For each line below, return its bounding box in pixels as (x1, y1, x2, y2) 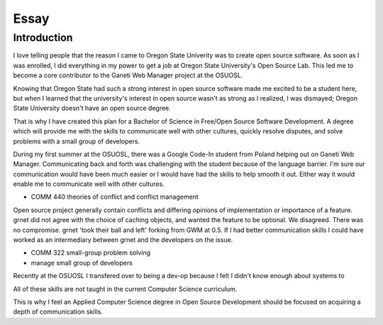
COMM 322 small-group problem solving (30, 248, 151, 257)
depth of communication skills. (13, 307, 103, 316)
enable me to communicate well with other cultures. (13, 180, 165, 188)
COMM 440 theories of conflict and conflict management (30, 192, 199, 202)
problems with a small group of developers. (13, 137, 140, 145)
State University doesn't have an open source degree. (13, 104, 172, 113)
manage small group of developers (30, 258, 133, 267)
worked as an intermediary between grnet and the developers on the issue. (13, 236, 233, 244)
